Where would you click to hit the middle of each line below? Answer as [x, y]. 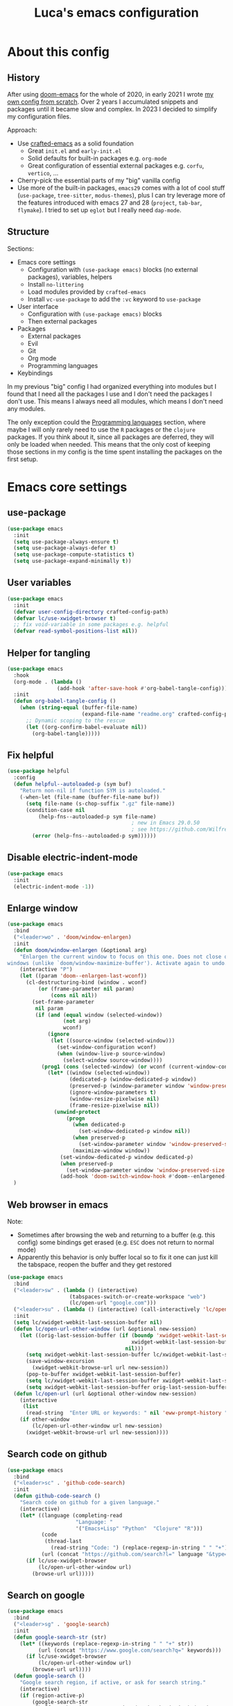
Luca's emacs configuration [116, 13]
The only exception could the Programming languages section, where [106, 422]
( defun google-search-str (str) [60, 1637]
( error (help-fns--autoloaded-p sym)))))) [94, 836]
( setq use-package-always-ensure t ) [66, 542]
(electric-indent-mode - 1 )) [54, 886]
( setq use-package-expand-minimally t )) [72, 561]
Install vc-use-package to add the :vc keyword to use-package [114, 299]
